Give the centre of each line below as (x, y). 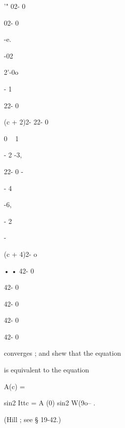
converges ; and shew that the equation (62, 353)
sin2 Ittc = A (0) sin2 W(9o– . (50, 403)
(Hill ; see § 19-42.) (32, 419)
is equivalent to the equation (47, 370)
